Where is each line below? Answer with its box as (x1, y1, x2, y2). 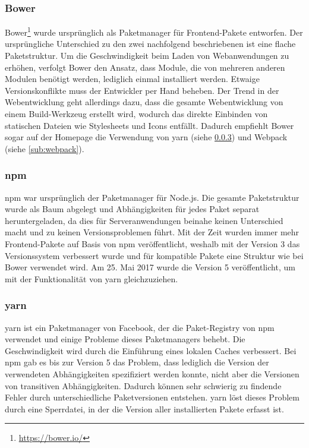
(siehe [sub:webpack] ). (5, 142, 84, 154)
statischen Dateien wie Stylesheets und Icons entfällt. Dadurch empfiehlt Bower (5, 119, 294, 131)
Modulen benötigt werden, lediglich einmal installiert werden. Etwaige (5, 72, 260, 85)
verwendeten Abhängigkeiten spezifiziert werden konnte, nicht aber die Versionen (5, 367, 299, 380)
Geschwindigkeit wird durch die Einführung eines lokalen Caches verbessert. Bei (5, 344, 297, 356)
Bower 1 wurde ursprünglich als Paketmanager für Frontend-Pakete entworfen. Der (5, 24, 303, 38)
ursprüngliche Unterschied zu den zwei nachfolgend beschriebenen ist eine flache (5, 37, 296, 50)
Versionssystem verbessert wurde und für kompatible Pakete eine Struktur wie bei (5, 249, 304, 261)
